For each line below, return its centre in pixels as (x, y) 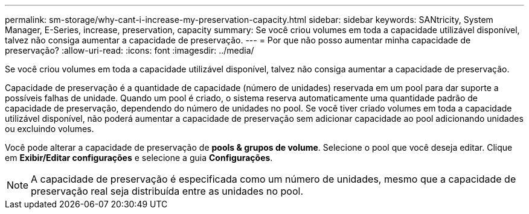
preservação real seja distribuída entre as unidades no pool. (167, 191)
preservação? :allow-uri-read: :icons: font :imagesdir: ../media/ (130, 50)
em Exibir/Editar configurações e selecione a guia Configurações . (139, 158)
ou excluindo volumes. (50, 129)
